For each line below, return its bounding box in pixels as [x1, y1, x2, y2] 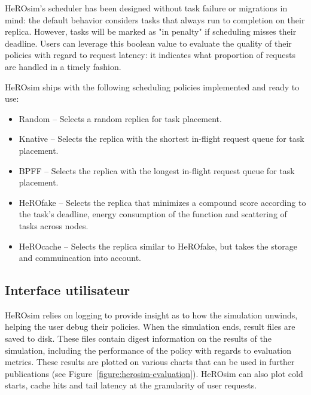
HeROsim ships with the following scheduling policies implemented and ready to [5, 80, 300, 93]
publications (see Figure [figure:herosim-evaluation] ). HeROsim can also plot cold [5, 367, 303, 379]
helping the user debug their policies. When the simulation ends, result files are [5, 320, 295, 333]
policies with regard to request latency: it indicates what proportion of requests [5, 48, 295, 61]
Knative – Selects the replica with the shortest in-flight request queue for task [19, 132, 304, 145]
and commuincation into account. [19, 251, 141, 264]
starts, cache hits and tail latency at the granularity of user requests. [5, 379, 257, 391]
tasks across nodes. [19, 219, 89, 232]
